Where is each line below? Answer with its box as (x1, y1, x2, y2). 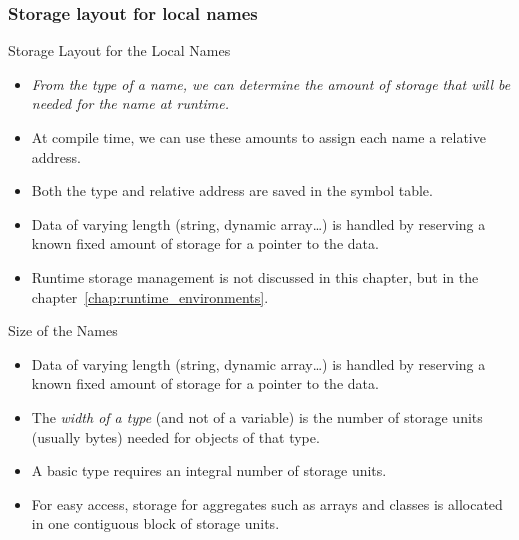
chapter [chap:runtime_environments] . (31, 286, 269, 307)
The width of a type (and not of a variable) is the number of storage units (31, 406, 483, 427)
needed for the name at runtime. (31, 93, 229, 114)
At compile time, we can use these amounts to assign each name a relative (31, 127, 486, 147)
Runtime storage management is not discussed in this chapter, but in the (31, 266, 479, 287)
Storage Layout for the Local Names (8, 40, 231, 61)
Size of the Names (8, 320, 118, 341)
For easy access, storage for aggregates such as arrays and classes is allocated (31, 493, 503, 514)
